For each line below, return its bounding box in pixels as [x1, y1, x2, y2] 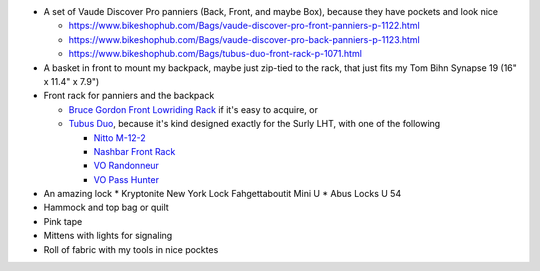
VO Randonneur [93, 160, 160, 172]
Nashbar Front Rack [93, 145, 176, 157]
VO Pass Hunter [93, 173, 160, 185]
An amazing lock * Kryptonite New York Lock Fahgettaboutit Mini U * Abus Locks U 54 [43, 188, 402, 200]
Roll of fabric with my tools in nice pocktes [43, 243, 219, 255]
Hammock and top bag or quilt [43, 201, 169, 214]
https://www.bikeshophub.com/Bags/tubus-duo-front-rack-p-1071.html [68, 48, 362, 60]
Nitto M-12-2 [93, 131, 147, 144]
